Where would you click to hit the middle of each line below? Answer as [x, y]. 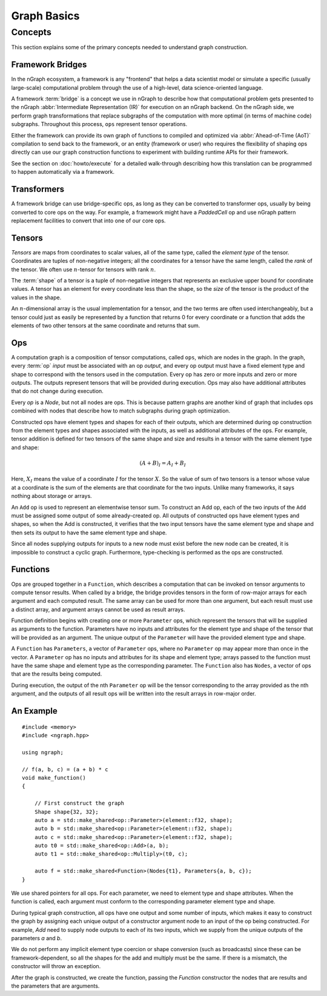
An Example [34, 711]
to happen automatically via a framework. [63, 172]
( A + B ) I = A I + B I [163, 463]
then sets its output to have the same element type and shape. [89, 533]
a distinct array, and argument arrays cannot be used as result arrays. [98, 609]
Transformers [38, 189]
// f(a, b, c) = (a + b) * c [65, 769]
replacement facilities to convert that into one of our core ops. [88, 221]
